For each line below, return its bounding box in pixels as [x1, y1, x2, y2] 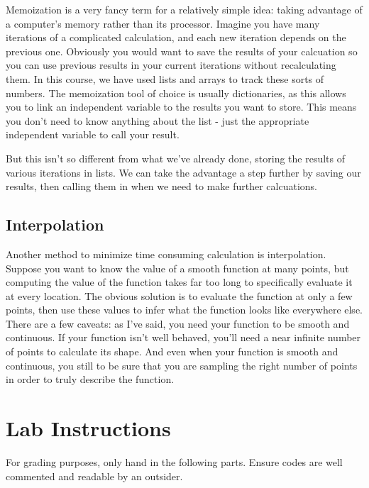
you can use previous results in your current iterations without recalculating [6, 57, 336, 72]
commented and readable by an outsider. [6, 468, 183, 483]
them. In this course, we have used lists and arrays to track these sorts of [6, 71, 324, 86]
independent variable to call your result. [6, 127, 180, 142]
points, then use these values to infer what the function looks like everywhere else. [6, 302, 363, 317]
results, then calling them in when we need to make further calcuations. [6, 179, 317, 194]
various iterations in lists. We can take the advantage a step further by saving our [6, 165, 361, 179]
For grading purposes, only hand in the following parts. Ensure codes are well [6, 454, 343, 469]
